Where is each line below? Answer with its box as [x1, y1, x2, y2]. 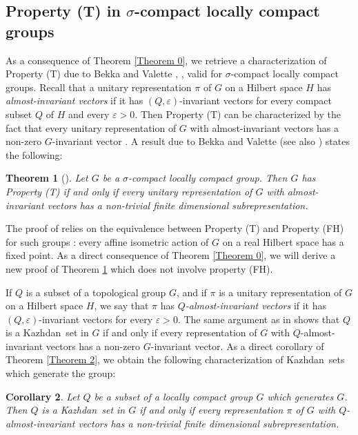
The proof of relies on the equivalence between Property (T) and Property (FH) [6, 221, 344, 235]
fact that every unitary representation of [6, 120, 177, 135]
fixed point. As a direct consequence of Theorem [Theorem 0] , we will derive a [6, 248, 336, 262]
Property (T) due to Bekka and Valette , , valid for [6, 66, 222, 81]
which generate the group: [6, 366, 116, 380]
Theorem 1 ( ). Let [6, 171, 88, 185]
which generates [267, 389, 334, 403]
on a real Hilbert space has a [222, 234, 344, 249]
